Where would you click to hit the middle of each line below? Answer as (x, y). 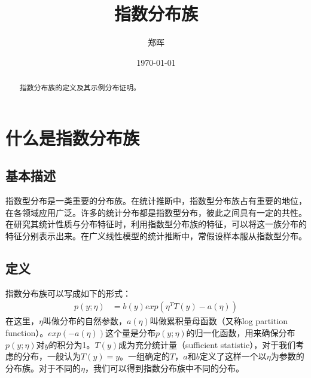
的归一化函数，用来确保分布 (241, 332)
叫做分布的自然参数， (85, 321)
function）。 (27, 332)
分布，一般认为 (51, 356)
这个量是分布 (131, 332)
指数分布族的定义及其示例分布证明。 (80, 88)
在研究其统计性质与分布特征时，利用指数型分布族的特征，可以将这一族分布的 (156, 224)
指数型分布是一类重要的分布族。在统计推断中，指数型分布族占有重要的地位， (156, 201)
